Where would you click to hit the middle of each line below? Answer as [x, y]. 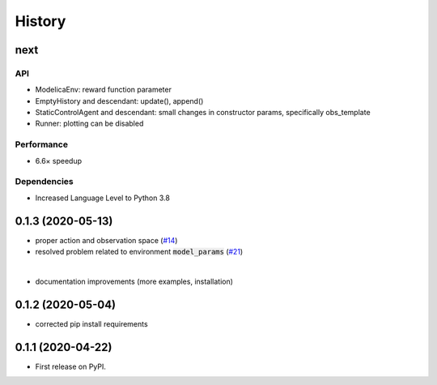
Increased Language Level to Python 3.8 [102, 198]
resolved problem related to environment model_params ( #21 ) [139, 252]
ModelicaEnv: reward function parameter [103, 90]
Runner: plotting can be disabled [89, 124]
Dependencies [45, 182]
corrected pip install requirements [92, 323]
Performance [42, 144]
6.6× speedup [59, 160]
